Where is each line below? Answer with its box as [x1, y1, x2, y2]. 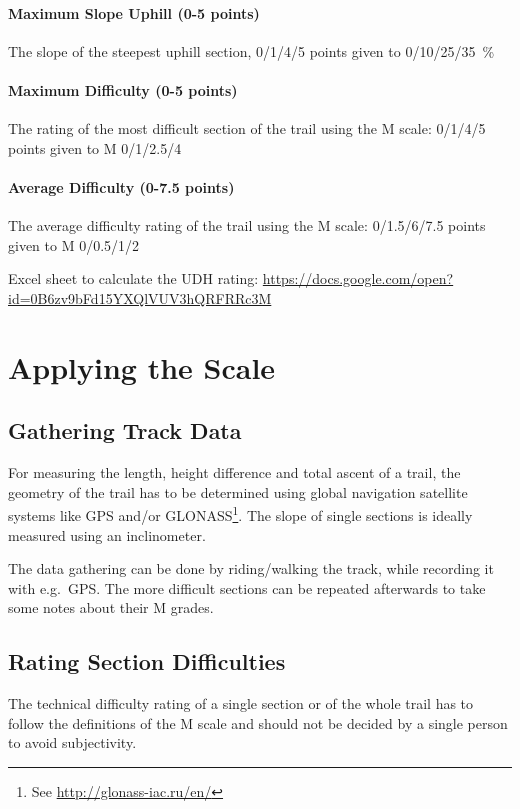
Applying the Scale [8, 346, 276, 387]
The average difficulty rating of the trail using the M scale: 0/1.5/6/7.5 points [8, 215, 486, 236]
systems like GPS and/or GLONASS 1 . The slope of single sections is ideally [8, 502, 473, 525]
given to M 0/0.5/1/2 [8, 234, 140, 255]
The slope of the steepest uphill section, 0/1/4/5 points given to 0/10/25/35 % [8, 40, 495, 61]
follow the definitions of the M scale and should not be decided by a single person [8, 712, 508, 733]
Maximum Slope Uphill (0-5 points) [8, 2, 260, 23]
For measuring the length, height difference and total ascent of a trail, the [8, 462, 461, 483]
